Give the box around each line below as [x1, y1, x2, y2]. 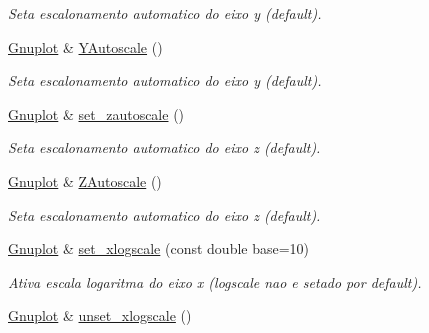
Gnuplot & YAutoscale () [8, 36, 163, 57]
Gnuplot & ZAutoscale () [8, 170, 162, 191]
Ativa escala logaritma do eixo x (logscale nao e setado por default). [8, 271, 422, 292]
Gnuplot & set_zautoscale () [8, 103, 185, 124]
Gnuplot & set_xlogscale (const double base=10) [8, 238, 310, 259]
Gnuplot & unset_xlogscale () [8, 305, 192, 326]
